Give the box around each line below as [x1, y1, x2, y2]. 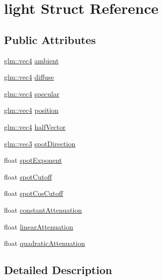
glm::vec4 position [4, 105, 59, 115]
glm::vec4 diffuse [4, 72, 54, 82]
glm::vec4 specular [4, 88, 59, 98]
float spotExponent [4, 155, 62, 165]
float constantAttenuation [4, 204, 82, 215]
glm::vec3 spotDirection [4, 138, 76, 148]
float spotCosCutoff [4, 188, 63, 198]
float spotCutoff [4, 171, 52, 182]
